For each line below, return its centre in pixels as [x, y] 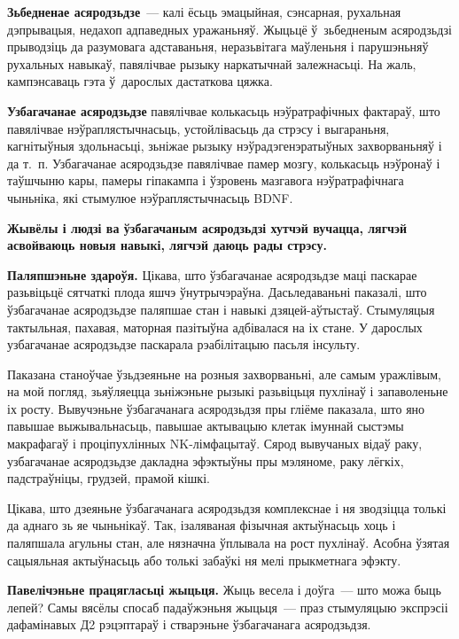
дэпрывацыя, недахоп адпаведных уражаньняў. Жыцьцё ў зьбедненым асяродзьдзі [229, 29]
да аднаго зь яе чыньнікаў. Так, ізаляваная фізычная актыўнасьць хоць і [202, 525]
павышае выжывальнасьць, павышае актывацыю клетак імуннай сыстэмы [206, 426]
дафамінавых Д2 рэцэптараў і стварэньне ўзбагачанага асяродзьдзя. [189, 624]
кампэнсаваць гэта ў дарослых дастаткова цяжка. [140, 81]
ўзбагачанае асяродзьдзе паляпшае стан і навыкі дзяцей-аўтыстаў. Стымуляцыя [221, 309]
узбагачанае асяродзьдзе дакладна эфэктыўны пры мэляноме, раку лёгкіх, [206, 460]
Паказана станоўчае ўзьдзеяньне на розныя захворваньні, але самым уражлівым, [224, 374]
